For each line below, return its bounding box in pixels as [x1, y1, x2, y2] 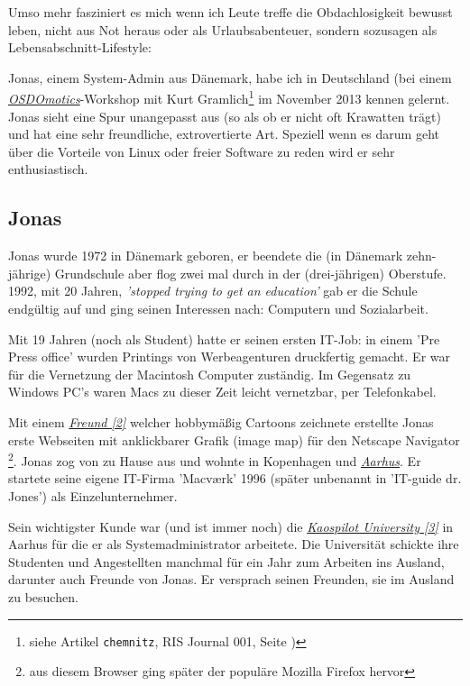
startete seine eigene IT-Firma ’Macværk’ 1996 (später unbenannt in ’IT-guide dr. [8, 469, 462, 488]
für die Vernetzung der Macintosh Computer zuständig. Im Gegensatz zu [8, 364, 411, 383]
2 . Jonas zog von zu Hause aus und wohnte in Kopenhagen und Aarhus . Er [8, 449, 421, 470]
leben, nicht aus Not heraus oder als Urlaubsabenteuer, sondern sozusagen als [8, 20, 438, 39]
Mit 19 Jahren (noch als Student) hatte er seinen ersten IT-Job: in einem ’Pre [8, 329, 440, 348]
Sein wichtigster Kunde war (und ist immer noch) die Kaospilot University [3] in [8, 517, 454, 535]
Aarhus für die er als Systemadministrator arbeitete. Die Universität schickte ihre [8, 535, 459, 553]
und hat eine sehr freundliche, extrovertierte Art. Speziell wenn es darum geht [8, 124, 439, 143]
